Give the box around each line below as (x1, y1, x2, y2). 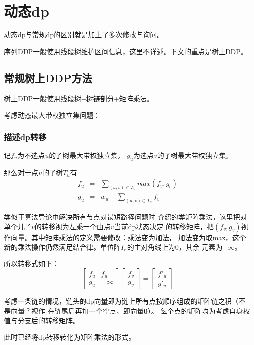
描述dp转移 (4, 130, 47, 143)
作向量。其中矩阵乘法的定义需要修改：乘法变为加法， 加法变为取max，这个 (4, 232, 246, 242)
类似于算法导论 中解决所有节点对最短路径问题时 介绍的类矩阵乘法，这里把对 (4, 212, 247, 222)
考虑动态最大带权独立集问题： (4, 110, 100, 120)
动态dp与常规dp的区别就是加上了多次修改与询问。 (4, 30, 164, 40)
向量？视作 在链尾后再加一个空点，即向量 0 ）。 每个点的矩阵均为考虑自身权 (10, 306, 250, 316)
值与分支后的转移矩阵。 (4, 315, 80, 325)
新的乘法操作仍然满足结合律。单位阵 (4, 242, 121, 252)
